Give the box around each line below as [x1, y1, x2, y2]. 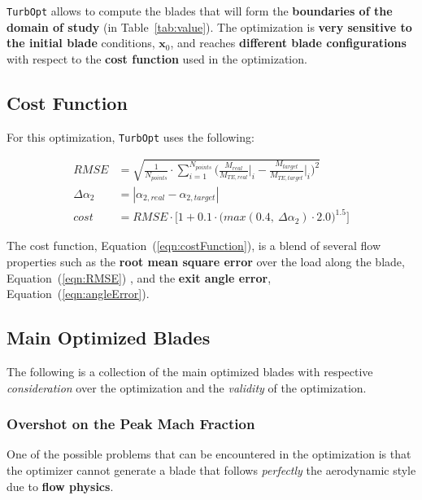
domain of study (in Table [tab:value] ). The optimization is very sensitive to [7, 18, 412, 35]
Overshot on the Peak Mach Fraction [7, 414, 255, 434]
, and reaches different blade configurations [170, 34, 407, 51]
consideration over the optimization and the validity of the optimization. [7, 379, 367, 396]
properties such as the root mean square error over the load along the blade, [7, 253, 405, 270]
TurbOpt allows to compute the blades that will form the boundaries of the [7, 2, 393, 19]
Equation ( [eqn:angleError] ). [7, 285, 150, 302]
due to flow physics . [7, 477, 114, 494]
